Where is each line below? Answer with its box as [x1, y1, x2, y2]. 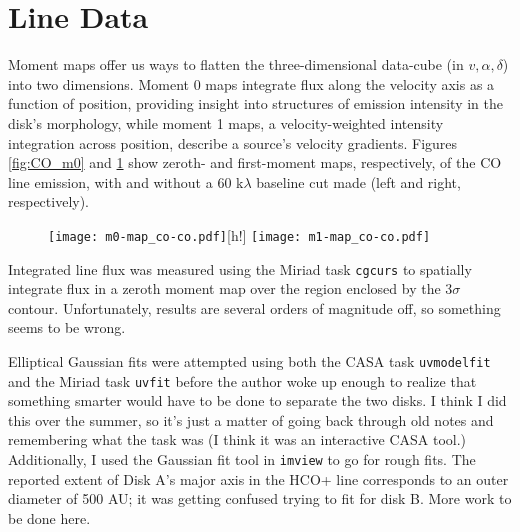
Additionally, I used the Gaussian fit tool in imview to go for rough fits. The [8, 449, 476, 470]
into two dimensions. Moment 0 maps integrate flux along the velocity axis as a [8, 73, 495, 94]
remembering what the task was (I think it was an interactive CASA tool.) [8, 429, 467, 450]
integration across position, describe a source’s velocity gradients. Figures [8, 132, 458, 153]
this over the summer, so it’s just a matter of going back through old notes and [8, 409, 494, 430]
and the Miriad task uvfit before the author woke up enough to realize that [8, 370, 477, 391]
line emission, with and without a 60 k [8, 171, 244, 192]
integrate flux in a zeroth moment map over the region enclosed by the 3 [8, 278, 453, 299]
